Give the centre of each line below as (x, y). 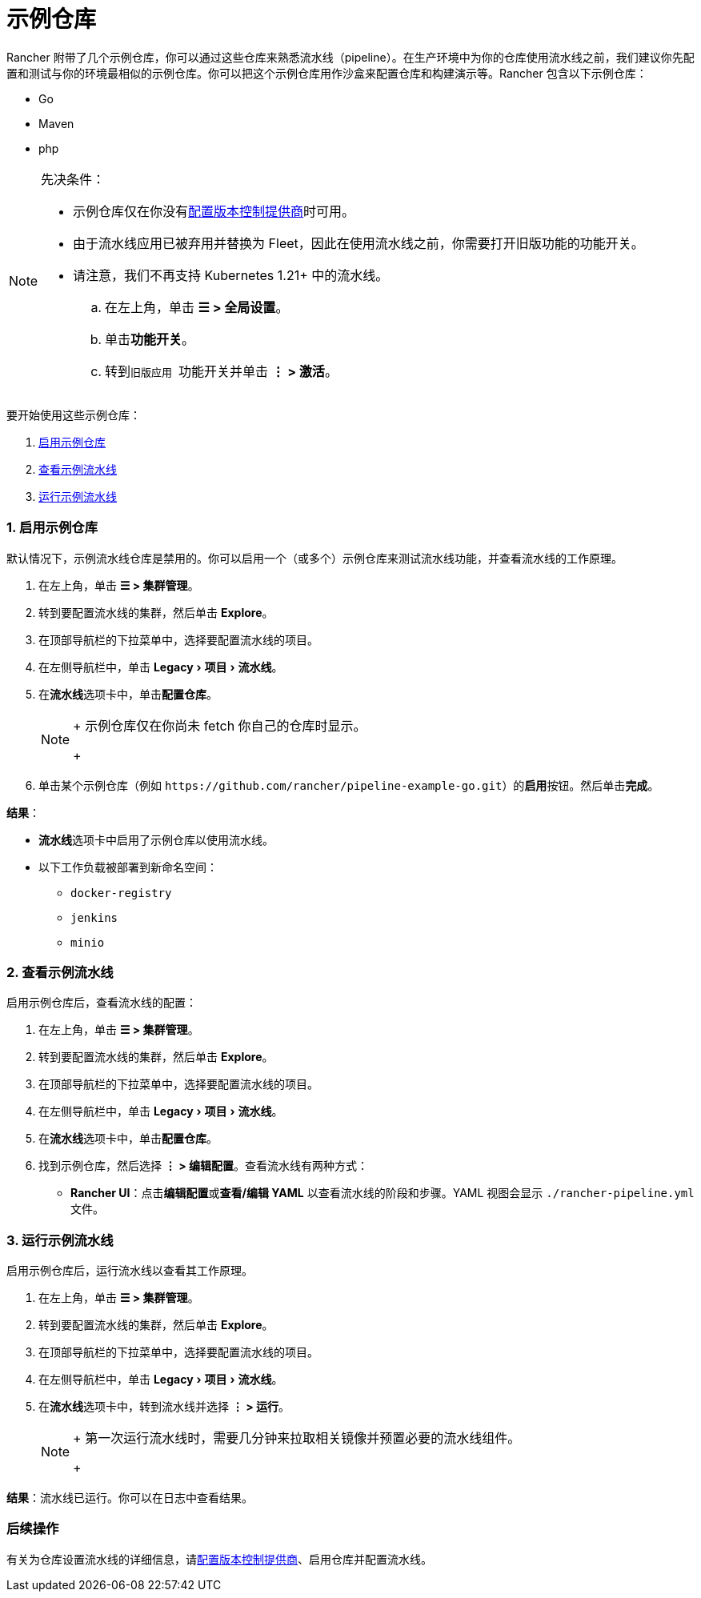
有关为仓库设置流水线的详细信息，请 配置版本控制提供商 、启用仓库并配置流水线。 (219, 1559)
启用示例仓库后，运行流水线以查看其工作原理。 (130, 1270)
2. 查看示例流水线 (60, 972)
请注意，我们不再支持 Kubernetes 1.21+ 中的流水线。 (231, 275)
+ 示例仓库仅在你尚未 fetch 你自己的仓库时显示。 (220, 725)
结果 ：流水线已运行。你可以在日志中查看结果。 (130, 1498)
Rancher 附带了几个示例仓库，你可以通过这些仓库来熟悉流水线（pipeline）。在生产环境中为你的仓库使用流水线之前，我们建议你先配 (350, 57)
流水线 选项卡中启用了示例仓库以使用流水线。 (156, 839)
